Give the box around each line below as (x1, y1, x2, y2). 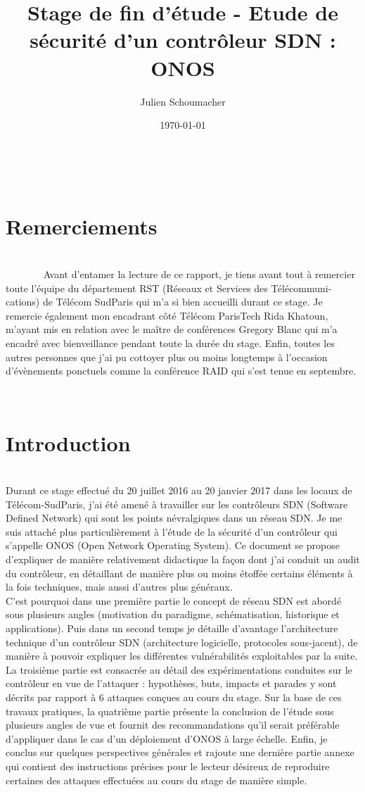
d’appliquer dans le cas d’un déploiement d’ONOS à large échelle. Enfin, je (6, 731, 328, 746)
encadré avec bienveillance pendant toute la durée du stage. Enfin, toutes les (6, 335, 335, 350)
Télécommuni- (271, 280, 332, 295)
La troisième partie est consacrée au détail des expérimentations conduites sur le (6, 662, 352, 677)
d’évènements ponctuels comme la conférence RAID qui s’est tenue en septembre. (6, 363, 357, 378)
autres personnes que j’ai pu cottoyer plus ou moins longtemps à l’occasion (6, 349, 328, 364)
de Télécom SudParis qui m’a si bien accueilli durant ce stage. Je (42, 294, 323, 309)
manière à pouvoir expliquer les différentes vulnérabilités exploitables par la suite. (6, 648, 358, 663)
